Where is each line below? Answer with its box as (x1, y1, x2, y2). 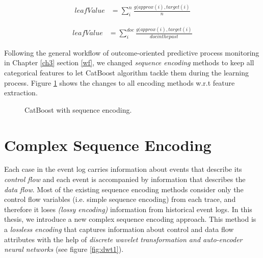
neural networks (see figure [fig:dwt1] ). (4, 244, 124, 254)
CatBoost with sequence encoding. (24, 104, 132, 115)
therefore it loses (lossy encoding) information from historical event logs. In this (4, 203, 252, 214)
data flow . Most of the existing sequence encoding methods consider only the (4, 184, 244, 194)
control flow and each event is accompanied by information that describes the (4, 174, 246, 185)
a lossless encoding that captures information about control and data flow (4, 224, 234, 235)
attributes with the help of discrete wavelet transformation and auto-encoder (4, 234, 243, 244)
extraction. (4, 87, 38, 98)
